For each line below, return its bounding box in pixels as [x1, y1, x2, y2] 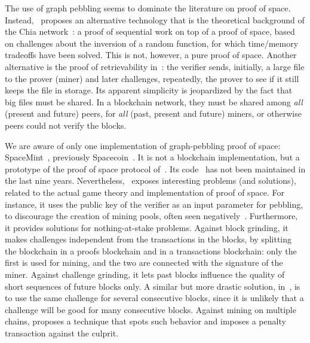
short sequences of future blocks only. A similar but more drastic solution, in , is [5, 280, 300, 292]
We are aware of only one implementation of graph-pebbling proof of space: [5, 139, 281, 151]
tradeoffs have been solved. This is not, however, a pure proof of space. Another [5, 48, 297, 61]
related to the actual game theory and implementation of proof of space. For [5, 186, 284, 198]
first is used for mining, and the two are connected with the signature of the [5, 256, 283, 269]
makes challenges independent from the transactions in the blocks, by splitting [5, 233, 292, 245]
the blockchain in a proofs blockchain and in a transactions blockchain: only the [5, 244, 297, 257]
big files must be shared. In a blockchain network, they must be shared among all [5, 95, 303, 108]
